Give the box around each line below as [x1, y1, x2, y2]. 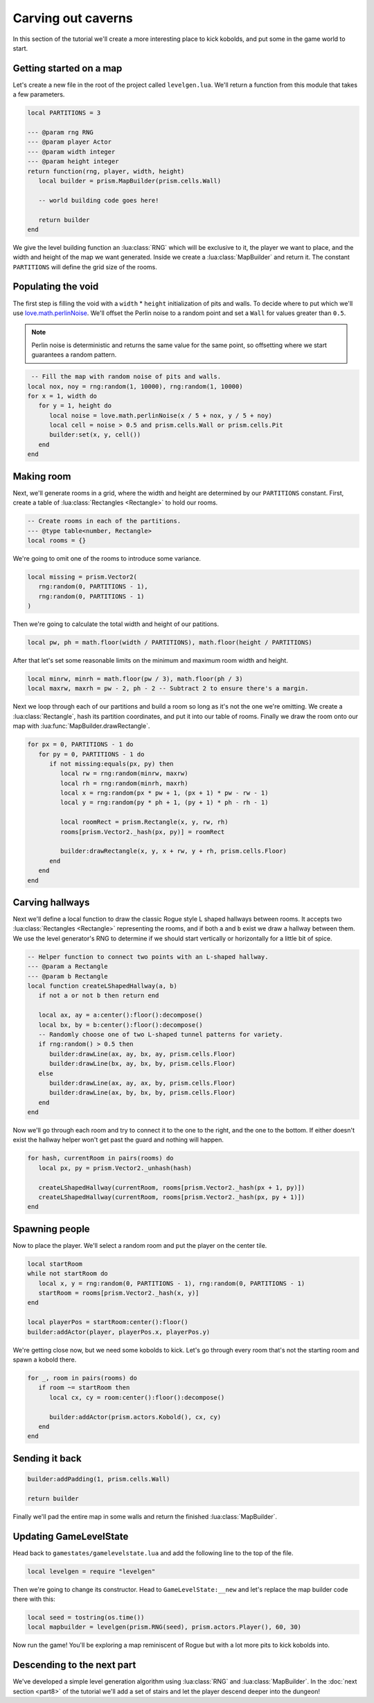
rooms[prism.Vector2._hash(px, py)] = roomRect [60, 828, 225, 836]
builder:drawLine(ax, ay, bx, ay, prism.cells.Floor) [49, 1050, 236, 1058]
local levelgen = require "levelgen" [27, 1567, 156, 1575]
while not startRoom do [27, 1270, 109, 1278]
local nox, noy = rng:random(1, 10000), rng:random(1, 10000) [27, 382, 243, 390]
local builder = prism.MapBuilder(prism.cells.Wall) [38, 177, 222, 185]
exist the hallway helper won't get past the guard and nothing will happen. [12, 1135, 224, 1144]
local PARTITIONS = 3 [27, 109, 101, 117]
